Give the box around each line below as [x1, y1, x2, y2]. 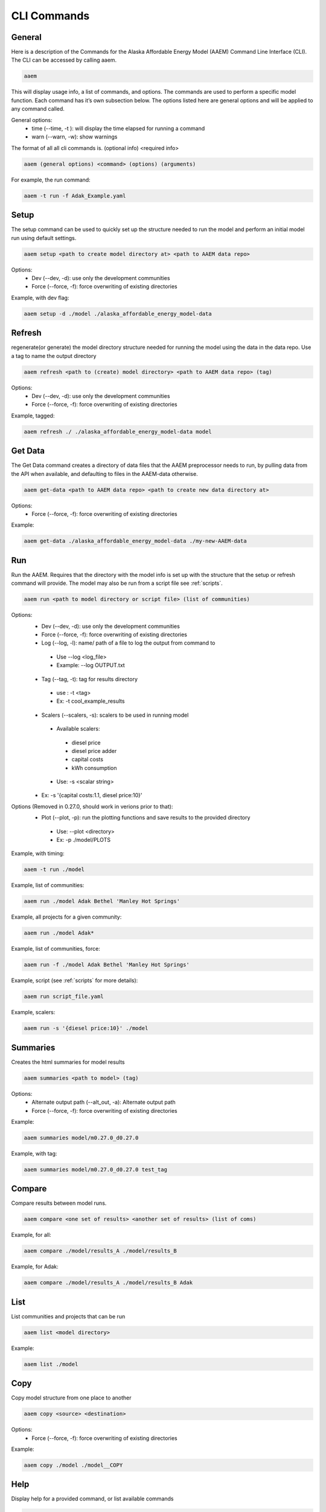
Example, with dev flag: [11, 294, 69, 301]
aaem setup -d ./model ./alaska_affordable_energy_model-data [24, 310, 212, 317]
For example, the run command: [11, 176, 91, 183]
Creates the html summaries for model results [11, 1058, 125, 1066]
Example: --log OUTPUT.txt [56, 662, 125, 669]
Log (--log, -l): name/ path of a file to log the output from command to [41, 639, 216, 647]
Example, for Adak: [11, 1263, 59, 1270]
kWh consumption [71, 764, 117, 771]
